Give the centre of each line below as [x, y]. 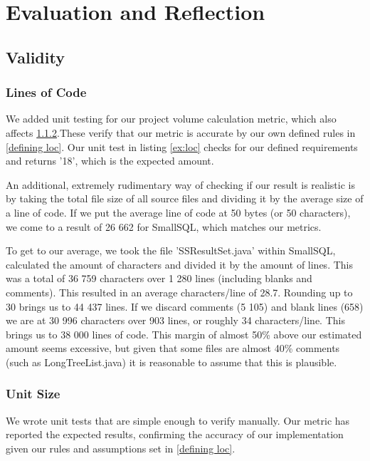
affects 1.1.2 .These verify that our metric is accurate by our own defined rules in [181, 132]
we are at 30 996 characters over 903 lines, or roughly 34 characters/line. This [175, 320]
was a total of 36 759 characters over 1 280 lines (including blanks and [159, 278]
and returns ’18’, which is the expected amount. [110, 161]
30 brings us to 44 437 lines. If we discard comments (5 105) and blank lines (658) [185, 306]
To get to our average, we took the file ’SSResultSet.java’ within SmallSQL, [171, 250]
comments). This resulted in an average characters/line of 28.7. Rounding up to [179, 292]
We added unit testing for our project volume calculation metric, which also [171, 119]
